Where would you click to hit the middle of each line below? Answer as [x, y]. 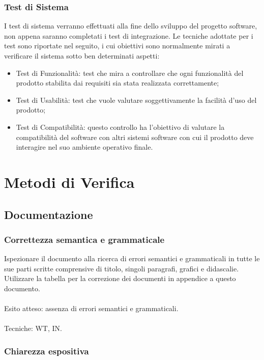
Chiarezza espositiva [47, 351]
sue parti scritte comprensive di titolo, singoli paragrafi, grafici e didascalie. [122, 268]
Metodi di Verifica [69, 182]
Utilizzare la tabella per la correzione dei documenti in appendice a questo [120, 278]
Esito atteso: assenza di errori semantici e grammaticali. [91, 308]
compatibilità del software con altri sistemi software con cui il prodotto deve [135, 137]
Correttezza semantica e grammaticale [84, 239]
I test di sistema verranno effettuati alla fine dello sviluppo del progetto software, [131, 26]
